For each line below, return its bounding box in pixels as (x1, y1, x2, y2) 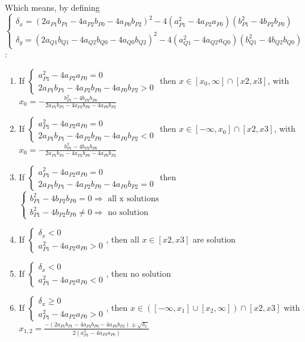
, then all (106, 232, 139, 245)
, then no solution (106, 267, 171, 279)
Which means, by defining (5, 1, 100, 13)
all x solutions (108, 194, 159, 203)
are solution (193, 232, 236, 245)
